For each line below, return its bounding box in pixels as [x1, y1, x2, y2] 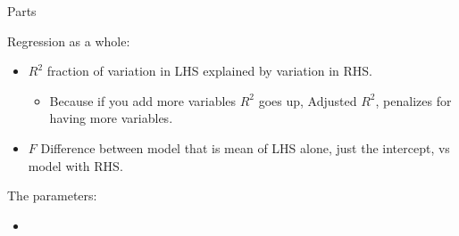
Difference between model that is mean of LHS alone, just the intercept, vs [40, 138, 450, 157]
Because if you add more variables [49, 91, 237, 110]
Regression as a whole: [7, 31, 130, 50]
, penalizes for [375, 91, 452, 110]
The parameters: [7, 186, 97, 205]
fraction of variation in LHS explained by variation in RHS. [46, 61, 372, 80]
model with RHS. [28, 156, 123, 175]
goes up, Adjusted [258, 91, 357, 110]
